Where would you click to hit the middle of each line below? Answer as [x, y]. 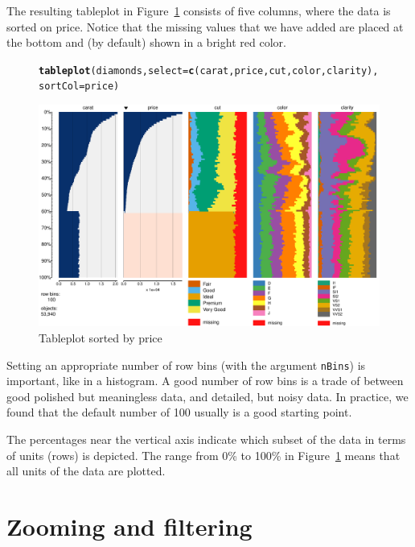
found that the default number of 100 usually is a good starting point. [179, 412]
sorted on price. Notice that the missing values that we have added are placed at [205, 26]
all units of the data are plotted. [86, 471]
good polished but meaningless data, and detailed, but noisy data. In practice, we [207, 396]
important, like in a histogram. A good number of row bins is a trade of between [205, 381]
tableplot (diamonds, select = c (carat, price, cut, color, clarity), [209, 70]
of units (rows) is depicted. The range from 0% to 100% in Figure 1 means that [203, 455]
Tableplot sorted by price [101, 338]
